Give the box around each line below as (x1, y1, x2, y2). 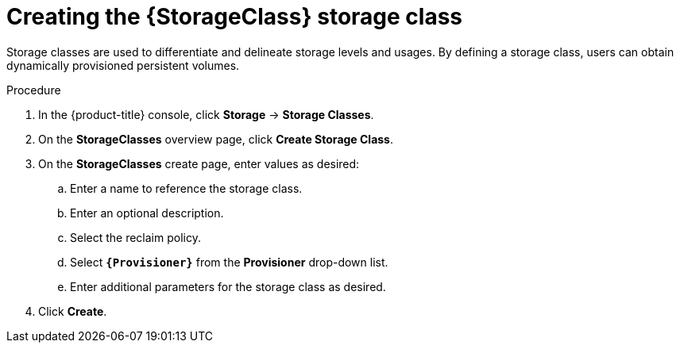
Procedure (6, 82, 61, 97)
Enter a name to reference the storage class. (70, 181, 303, 195)
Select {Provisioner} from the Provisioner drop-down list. (70, 255, 388, 269)
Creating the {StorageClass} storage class (6, 3, 463, 30)
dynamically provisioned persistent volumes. (6, 58, 240, 72)
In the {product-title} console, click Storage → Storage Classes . (38, 107, 374, 121)
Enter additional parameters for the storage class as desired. (70, 279, 386, 293)
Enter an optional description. (70, 205, 224, 220)
